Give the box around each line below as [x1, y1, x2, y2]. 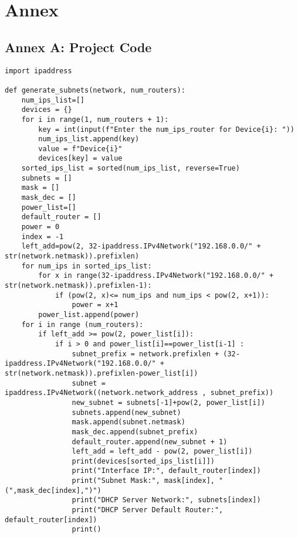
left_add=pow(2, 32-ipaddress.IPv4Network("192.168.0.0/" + [21, 242, 261, 251]
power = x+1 [72, 301, 118, 309]
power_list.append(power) [38, 310, 140, 319]
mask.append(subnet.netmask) [72, 418, 185, 427]
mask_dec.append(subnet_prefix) [72, 427, 198, 436]
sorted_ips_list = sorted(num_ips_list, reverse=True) [21, 164, 240, 173]
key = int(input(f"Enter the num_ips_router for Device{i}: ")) [38, 125, 294, 134]
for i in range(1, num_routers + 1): [21, 115, 169, 124]
